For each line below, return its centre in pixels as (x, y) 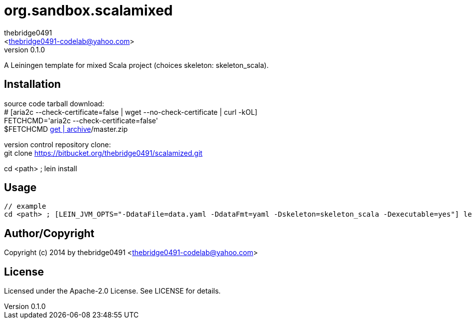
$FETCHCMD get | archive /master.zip (66, 129)
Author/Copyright (49, 233)
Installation (32, 84)
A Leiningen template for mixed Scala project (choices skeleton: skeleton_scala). (136, 65)
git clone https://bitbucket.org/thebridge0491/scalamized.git (103, 153)
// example (25, 206)
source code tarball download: (54, 103)
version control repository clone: (57, 144)
